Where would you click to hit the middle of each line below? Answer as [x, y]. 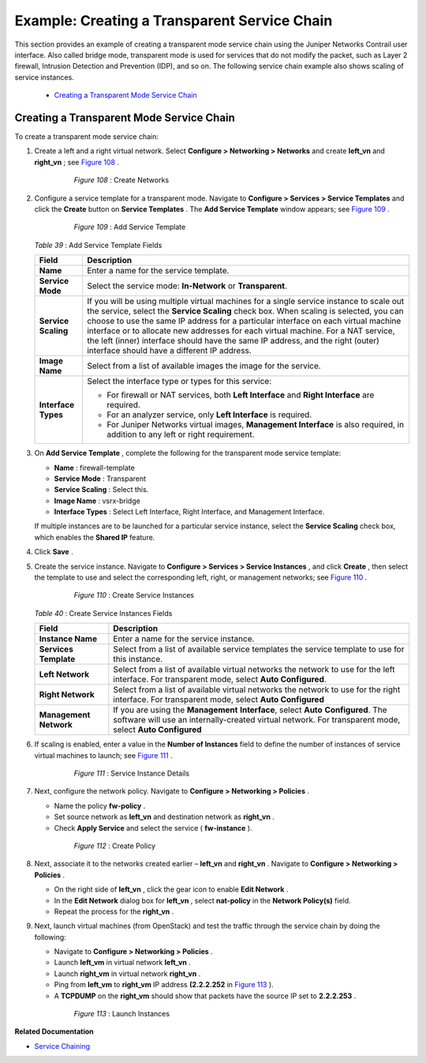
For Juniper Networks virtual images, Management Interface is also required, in [256, 425]
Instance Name [68, 639]
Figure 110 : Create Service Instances [134, 595]
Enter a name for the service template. [158, 271]
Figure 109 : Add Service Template [130, 227]
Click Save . [54, 552]
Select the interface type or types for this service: [179, 381]
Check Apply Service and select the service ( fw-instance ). [153, 828]
